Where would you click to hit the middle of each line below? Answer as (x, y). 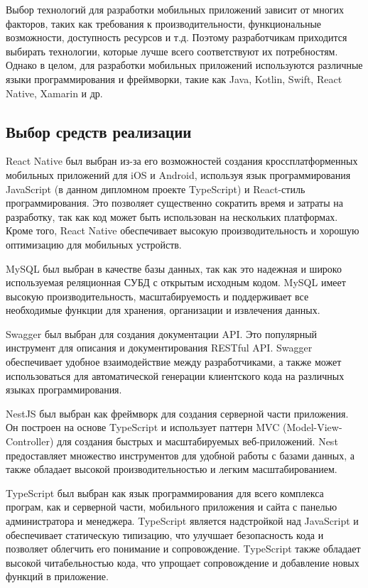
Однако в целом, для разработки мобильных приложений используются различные (184, 65)
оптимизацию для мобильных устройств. (94, 244)
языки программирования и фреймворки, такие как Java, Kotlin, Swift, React (174, 78)
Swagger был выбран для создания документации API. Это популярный (162, 333)
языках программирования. (64, 390)
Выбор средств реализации (99, 131)
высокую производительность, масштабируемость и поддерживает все (157, 296)
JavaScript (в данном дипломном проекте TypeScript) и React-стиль (156, 189)
